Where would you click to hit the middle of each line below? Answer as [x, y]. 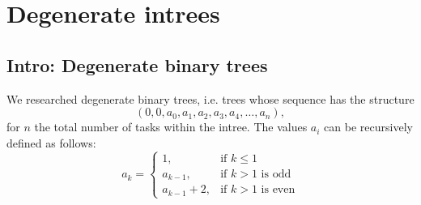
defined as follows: [51, 142]
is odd [276, 174]
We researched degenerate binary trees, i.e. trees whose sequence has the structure [210, 98]
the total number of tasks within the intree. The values [171, 127]
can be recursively [368, 127]
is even [278, 190]
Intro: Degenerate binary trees [137, 64]
